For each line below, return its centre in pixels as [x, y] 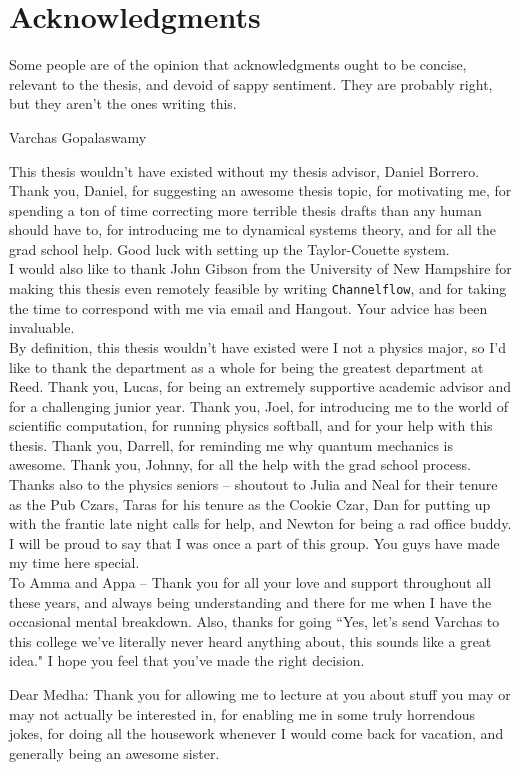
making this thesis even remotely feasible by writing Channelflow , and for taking [258, 288]
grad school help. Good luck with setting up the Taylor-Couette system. [229, 248]
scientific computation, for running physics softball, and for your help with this [251, 425]
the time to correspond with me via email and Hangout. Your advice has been [248, 307]
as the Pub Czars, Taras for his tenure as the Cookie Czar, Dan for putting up [250, 503]
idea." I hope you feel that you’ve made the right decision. [187, 660]
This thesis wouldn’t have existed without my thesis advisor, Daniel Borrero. [244, 170]
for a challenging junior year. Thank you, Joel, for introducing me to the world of [259, 405]
